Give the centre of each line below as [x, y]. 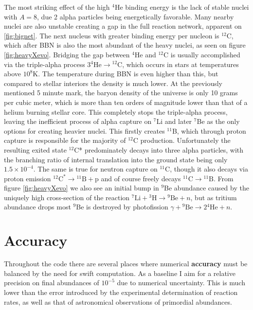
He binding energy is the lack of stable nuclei [182, 7]
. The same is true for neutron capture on [95, 169]
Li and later [174, 121]
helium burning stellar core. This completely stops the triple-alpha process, [116, 112]
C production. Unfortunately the [182, 140]
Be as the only [218, 121]
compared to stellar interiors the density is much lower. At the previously [113, 83]
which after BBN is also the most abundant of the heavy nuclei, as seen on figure [125, 45]
